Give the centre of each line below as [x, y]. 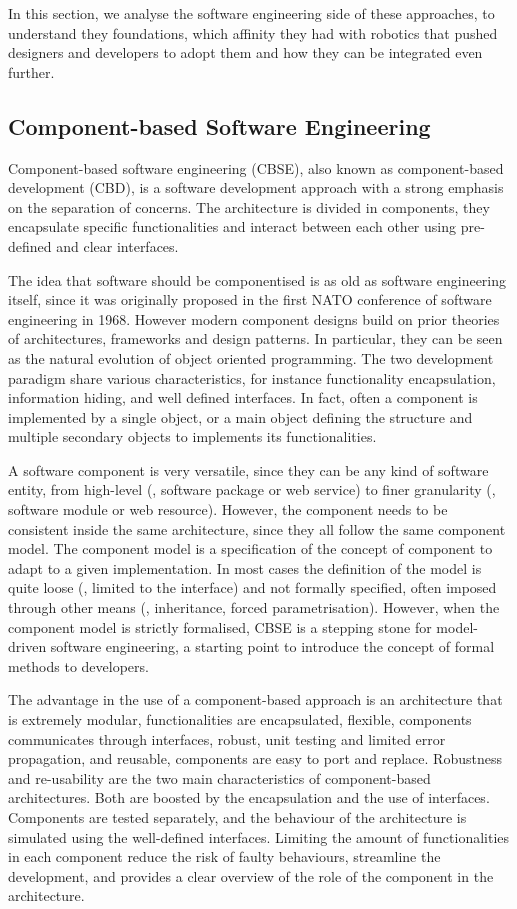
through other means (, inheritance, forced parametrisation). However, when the [254, 607]
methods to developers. [78, 665]
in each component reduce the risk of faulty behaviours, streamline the [224, 856]
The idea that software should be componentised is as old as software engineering [257, 279]
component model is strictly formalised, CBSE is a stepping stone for [220, 626]
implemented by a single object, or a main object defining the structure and [240, 416]
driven [27, 646]
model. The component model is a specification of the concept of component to [250, 548]
